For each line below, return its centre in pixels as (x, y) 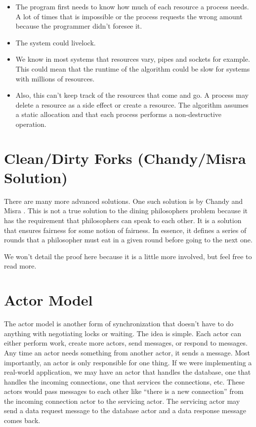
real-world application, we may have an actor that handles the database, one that (128, 372)
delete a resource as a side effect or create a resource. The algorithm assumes (132, 104)
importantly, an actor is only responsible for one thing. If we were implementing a (128, 362)
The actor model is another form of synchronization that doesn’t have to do (119, 324)
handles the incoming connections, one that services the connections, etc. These (124, 381)
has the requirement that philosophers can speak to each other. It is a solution (123, 220)
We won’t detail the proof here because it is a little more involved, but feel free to (128, 256)
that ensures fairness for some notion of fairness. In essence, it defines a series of (125, 230)
